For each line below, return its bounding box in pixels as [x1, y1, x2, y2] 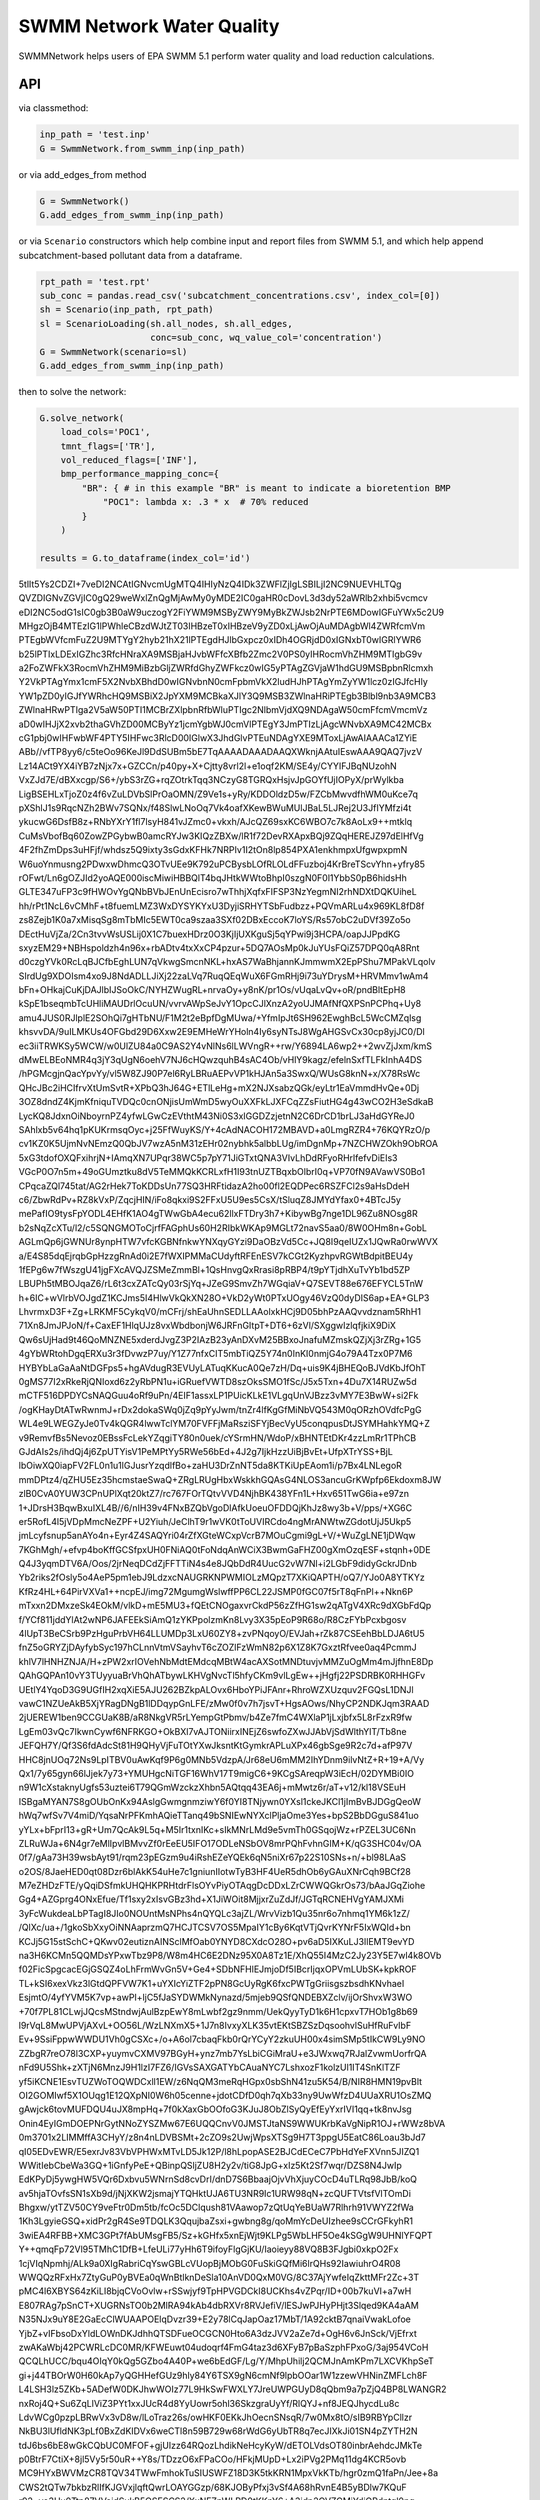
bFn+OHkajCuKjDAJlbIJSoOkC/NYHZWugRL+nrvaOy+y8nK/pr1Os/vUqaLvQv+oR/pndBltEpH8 [18, 984, 406, 996]
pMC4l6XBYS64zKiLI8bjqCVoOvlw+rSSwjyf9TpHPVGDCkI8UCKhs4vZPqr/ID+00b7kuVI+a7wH [18, 2285, 412, 2297]
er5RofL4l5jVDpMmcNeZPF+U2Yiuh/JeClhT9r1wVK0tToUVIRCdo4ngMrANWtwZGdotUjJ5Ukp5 [18, 1515, 412, 1527]
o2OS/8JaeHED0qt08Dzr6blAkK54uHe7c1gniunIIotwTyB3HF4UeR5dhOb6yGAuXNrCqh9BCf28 [18, 1865, 412, 1877]
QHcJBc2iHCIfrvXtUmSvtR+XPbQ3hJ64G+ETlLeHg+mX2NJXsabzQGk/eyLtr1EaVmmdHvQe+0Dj [18, 1081, 420, 1094]
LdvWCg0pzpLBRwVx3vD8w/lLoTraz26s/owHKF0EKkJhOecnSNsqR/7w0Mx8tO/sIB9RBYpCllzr [18, 2411, 413, 2423]
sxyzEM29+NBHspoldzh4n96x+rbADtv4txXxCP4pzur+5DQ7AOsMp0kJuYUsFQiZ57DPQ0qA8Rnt [18, 941, 420, 954]
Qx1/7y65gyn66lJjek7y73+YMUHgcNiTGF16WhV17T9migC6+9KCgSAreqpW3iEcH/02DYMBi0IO [18, 1767, 415, 1779]
